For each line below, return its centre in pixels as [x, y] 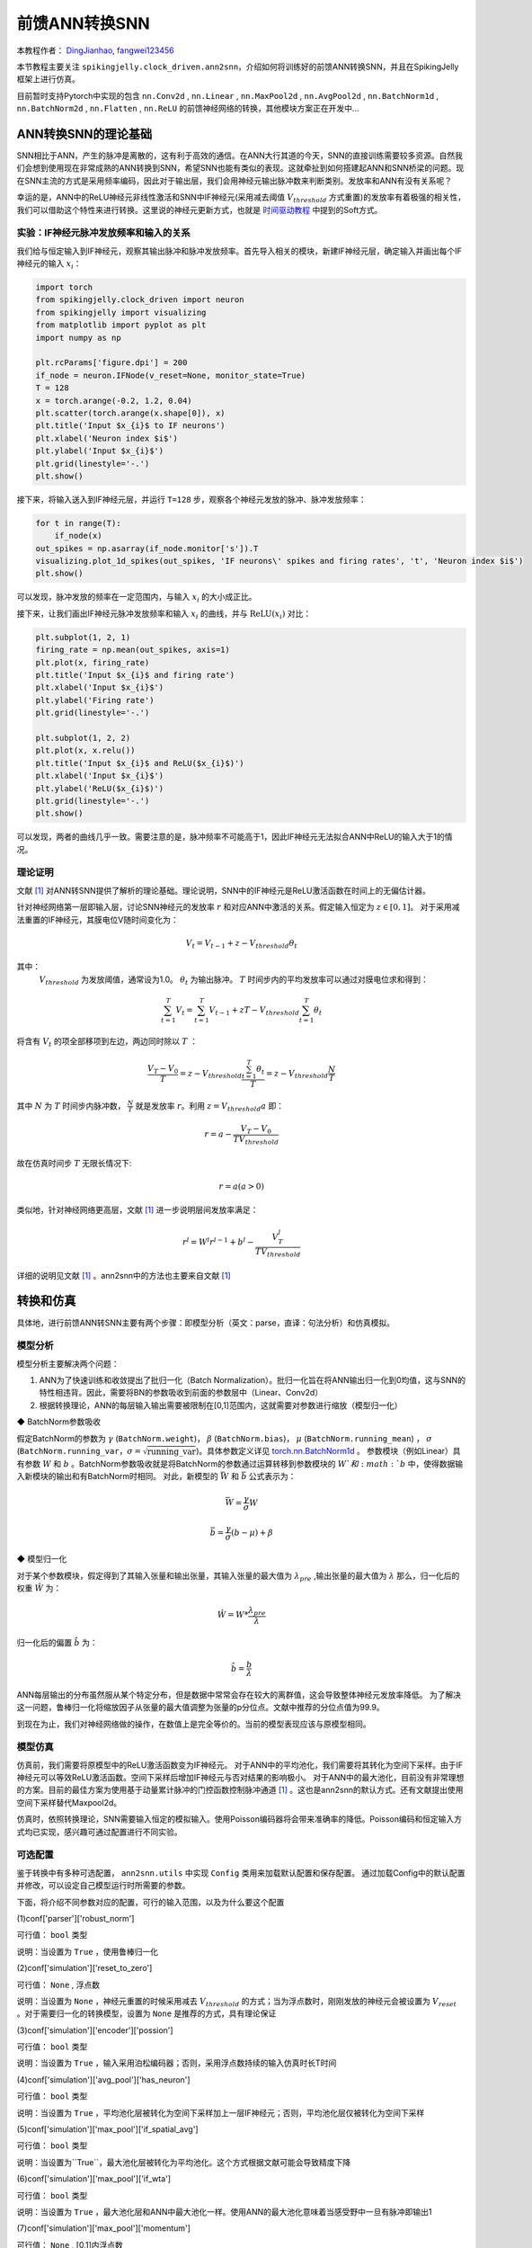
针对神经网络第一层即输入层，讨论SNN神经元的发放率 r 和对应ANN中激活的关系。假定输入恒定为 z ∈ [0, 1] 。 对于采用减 [238, 907]
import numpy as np [78, 338]
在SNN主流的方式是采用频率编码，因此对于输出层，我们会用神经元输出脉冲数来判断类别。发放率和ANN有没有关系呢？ [235, 181]
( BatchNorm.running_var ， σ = [79, 1450]
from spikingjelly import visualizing [121, 312]
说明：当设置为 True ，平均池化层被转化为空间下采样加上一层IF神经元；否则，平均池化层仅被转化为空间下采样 [221, 2112]
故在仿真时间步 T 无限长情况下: [74, 1163]
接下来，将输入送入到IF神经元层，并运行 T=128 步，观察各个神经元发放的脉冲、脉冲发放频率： [192, 499]
